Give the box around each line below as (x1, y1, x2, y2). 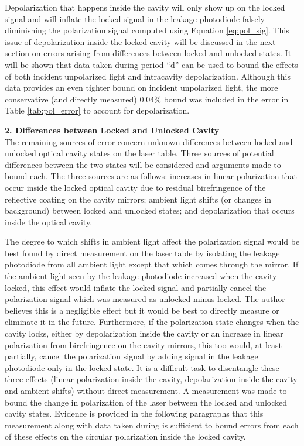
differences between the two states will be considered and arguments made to (5, 158, 281, 170)
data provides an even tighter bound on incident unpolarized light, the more (5, 81, 278, 94)
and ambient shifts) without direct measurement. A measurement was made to (5, 385, 287, 396)
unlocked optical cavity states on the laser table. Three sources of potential (5, 147, 274, 159)
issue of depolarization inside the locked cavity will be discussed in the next (5, 35, 276, 47)
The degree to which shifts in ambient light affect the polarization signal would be (5, 235, 300, 248)
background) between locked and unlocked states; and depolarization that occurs (5, 204, 295, 217)
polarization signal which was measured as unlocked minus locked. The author (5, 293, 285, 305)
